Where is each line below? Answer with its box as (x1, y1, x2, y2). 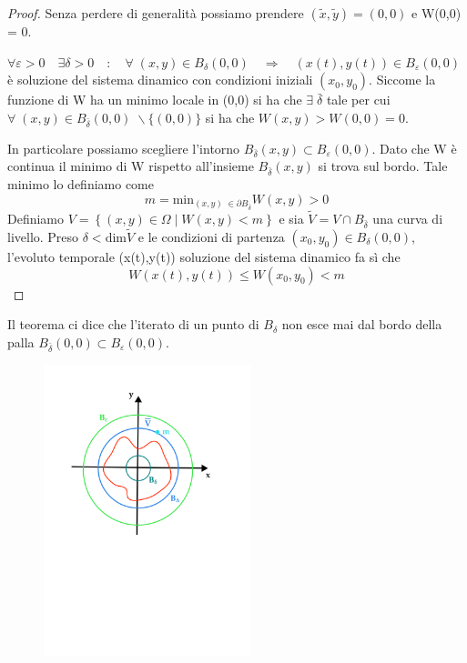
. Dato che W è (371, 138, 457, 157)
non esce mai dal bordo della (281, 315, 442, 334)
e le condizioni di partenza (137, 227, 285, 246)
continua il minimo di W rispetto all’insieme (7, 156, 254, 176)
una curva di (372, 209, 443, 228)
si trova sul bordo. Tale (318, 156, 448, 176)
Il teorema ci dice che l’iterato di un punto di (7, 315, 259, 334)
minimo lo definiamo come (7, 175, 154, 194)
